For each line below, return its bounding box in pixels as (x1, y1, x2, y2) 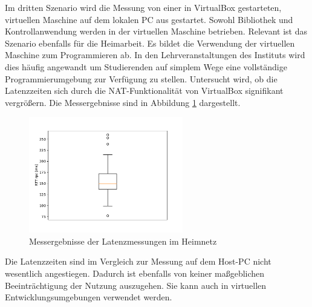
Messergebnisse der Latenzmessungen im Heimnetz (29, 234, 217, 247)
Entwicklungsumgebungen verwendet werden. (5, 291, 172, 303)
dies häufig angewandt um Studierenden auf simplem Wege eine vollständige (5, 60, 287, 73)
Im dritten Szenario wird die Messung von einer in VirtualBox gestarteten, (5, 1, 282, 13)
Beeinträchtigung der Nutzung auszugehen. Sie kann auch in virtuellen (5, 279, 267, 291)
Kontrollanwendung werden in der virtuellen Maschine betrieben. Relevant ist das (5, 25, 307, 38)
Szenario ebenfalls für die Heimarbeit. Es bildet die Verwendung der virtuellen (5, 36, 295, 49)
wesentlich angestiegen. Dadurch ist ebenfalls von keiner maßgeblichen (5, 266, 265, 279)
